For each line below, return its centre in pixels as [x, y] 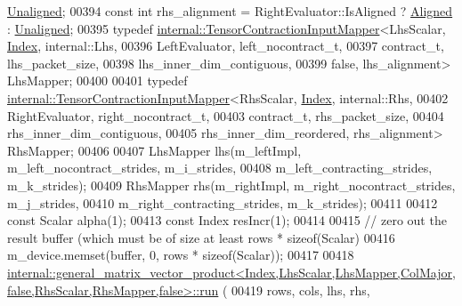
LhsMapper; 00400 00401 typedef [97, 81]
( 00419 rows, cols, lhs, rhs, [296, 290]
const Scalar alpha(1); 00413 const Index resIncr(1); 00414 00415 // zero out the [227, 220]
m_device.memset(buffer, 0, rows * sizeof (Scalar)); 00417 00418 [181, 255]
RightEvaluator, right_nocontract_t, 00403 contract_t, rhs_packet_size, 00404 [226, 115]
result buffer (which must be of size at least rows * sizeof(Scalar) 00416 [201, 237]
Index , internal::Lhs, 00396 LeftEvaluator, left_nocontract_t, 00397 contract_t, [226, 46]
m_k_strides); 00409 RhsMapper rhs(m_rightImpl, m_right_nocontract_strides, [231, 185]
